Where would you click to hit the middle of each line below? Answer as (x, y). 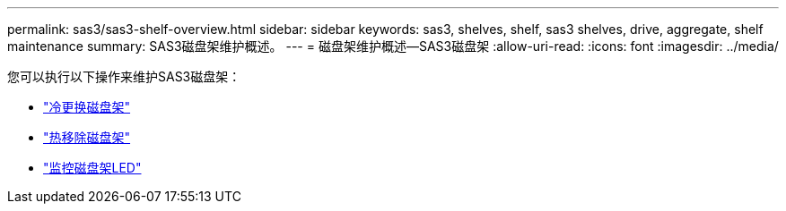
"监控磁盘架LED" (92, 168)
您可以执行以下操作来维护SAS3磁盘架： (124, 76)
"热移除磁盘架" (87, 137)
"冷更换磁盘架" (87, 107)
